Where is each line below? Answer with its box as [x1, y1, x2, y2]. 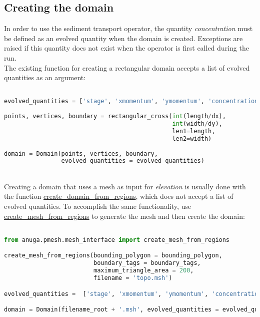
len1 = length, [172, 127, 215, 135]
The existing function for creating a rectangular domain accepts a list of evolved [4, 62, 250, 73]
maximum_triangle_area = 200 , [93, 267, 194, 274]
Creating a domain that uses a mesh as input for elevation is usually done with [4, 181, 246, 191]
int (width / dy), [172, 120, 222, 128]
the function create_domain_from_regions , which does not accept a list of [4, 191, 233, 201]
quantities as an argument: [4, 72, 86, 83]
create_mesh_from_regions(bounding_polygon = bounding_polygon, [4, 252, 222, 259]
